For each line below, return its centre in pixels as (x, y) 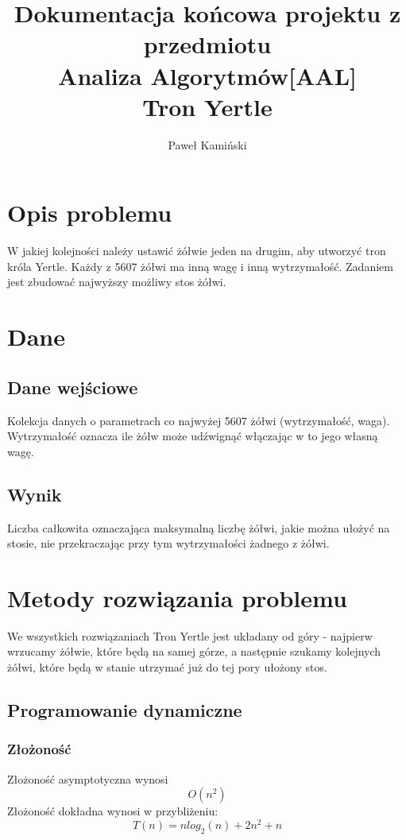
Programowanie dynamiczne (125, 710)
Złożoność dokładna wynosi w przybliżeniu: (113, 811)
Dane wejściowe (73, 387)
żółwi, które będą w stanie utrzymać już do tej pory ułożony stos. (167, 667)
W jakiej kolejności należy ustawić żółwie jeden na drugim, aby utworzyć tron (197, 251)
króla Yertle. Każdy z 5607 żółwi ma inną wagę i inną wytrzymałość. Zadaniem (200, 266)
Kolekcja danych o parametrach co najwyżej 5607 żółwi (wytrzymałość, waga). (199, 420)
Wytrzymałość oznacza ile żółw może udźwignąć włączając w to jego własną (193, 436)
